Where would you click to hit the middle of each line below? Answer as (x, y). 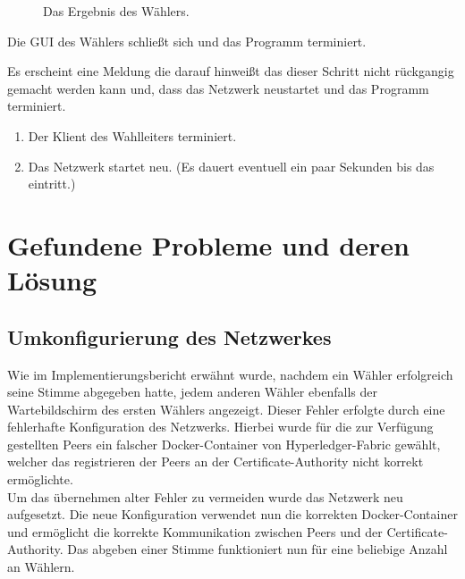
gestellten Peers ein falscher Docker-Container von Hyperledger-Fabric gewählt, (224, 444)
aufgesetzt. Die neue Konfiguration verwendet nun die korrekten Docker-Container (232, 514)
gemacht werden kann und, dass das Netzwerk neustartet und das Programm (218, 88)
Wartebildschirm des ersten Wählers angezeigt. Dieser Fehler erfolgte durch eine (226, 409)
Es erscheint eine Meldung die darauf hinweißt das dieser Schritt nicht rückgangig (231, 71)
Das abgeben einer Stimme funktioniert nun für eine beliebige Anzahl (258, 549)
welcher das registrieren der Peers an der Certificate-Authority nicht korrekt (216, 462)
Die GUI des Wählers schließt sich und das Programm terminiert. (187, 41)
